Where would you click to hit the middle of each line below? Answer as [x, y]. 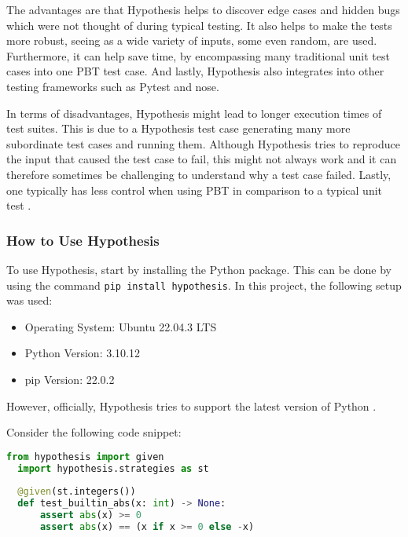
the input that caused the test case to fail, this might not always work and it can [202, 159]
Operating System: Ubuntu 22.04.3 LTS [121, 326]
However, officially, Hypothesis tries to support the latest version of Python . [191, 405]
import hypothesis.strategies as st [113, 468]
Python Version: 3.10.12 [82, 353]
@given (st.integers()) [77, 492]
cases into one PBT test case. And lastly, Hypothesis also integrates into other [195, 71]
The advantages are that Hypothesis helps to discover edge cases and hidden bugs [203, 9]
